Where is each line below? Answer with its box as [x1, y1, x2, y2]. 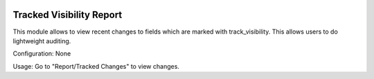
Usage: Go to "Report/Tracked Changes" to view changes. [12, 62, 180, 70]
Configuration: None [12, 49, 71, 58]
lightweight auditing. [12, 36, 71, 45]
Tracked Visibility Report [12, 9, 123, 21]
